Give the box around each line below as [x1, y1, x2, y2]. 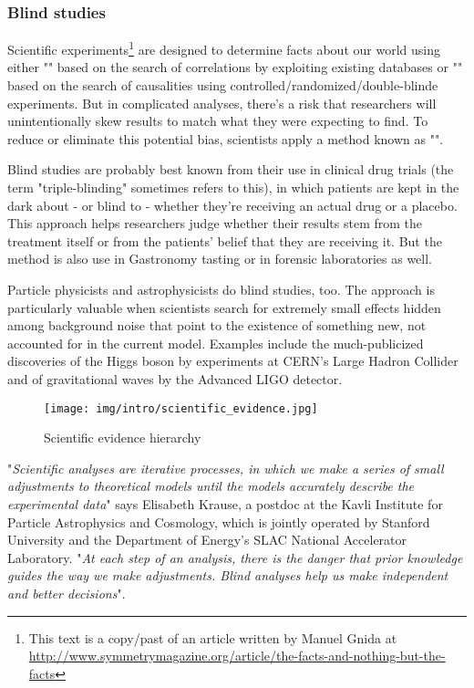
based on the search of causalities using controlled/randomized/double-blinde [7, 76, 438, 95]
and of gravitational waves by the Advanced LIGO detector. [7, 369, 343, 388]
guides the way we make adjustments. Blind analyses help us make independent [7, 566, 448, 585]
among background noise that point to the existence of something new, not [7, 316, 427, 335]
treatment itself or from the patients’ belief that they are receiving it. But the [7, 231, 442, 250]
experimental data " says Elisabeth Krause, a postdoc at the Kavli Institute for [7, 495, 443, 513]
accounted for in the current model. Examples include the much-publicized [7, 333, 424, 352]
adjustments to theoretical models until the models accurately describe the [7, 476, 415, 495]
